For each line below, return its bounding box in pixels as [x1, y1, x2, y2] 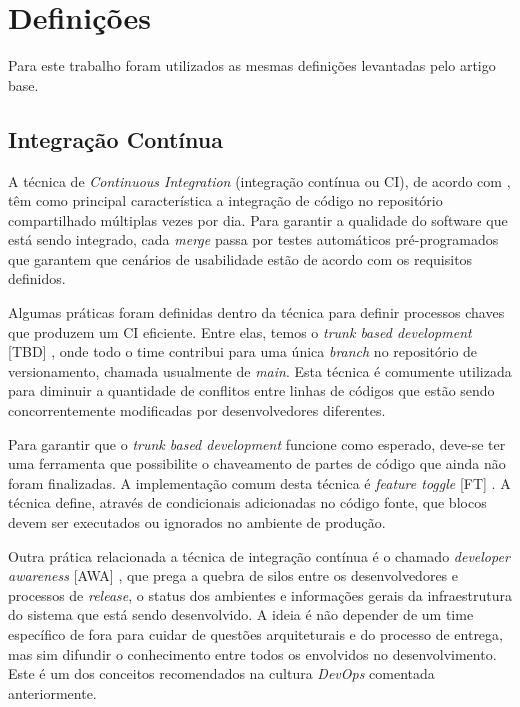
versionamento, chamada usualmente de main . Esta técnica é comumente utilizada [8, 360, 512, 381]
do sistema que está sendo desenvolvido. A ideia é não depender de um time [8, 604, 474, 625]
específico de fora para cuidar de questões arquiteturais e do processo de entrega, [8, 623, 503, 644]
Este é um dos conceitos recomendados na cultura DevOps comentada [8, 663, 435, 684]
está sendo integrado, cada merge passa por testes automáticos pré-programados [8, 229, 499, 250]
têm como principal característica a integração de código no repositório [8, 190, 443, 211]
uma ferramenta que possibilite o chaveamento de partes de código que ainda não [8, 453, 506, 474]
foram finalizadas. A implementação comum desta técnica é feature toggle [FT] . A [8, 472, 511, 493]
